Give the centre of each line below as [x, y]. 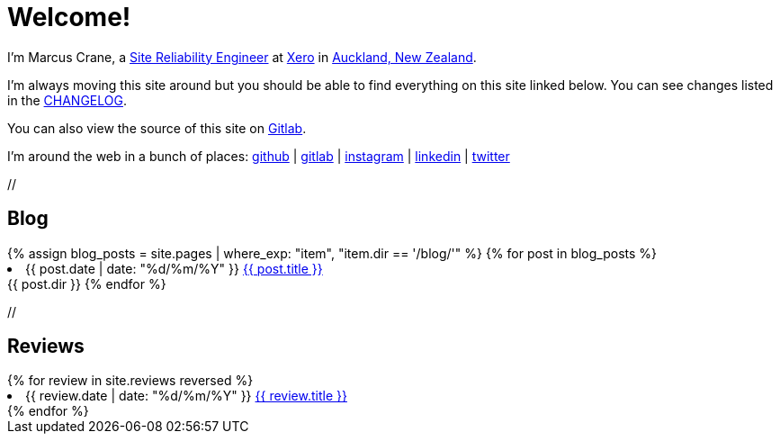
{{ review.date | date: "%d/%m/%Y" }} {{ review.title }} [186, 396]
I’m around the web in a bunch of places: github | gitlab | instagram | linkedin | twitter [259, 156]
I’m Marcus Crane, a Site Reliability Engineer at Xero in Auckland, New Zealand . [242, 57]
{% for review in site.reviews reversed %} [130, 381]
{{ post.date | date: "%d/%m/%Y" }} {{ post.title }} [174, 268]
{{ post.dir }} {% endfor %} [87, 283]
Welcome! [69, 17]
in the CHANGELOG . [67, 100]
